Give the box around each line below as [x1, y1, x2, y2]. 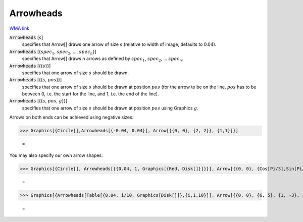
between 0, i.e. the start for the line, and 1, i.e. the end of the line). [22, 91, 159, 97]
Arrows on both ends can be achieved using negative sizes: [9, 114, 134, 121]
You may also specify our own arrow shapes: [9, 152, 103, 158]
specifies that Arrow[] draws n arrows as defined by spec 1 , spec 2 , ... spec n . [22, 55, 184, 63]
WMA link [9, 25, 30, 31]
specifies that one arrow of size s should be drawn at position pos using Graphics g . [22, 105, 199, 111]
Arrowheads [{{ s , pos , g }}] [9, 98, 68, 104]
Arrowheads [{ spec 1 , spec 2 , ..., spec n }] [9, 48, 96, 55]
